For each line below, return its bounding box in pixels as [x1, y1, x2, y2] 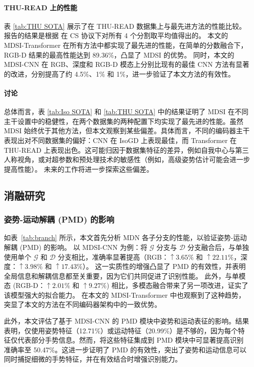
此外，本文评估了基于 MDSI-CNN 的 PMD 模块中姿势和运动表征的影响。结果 [4, 316, 249, 326]
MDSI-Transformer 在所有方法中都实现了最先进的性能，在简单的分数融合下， [4, 40, 248, 50]
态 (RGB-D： [4, 280, 45, 290]
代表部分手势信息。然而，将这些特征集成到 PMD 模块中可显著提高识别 [17, 335, 244, 345]
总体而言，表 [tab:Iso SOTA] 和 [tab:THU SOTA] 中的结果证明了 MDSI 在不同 [4, 106, 249, 117]
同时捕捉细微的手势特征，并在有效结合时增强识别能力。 [4, 354, 182, 364]
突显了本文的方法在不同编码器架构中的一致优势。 [4, 299, 161, 309]
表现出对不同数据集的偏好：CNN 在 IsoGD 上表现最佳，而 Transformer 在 [4, 135, 237, 145]
